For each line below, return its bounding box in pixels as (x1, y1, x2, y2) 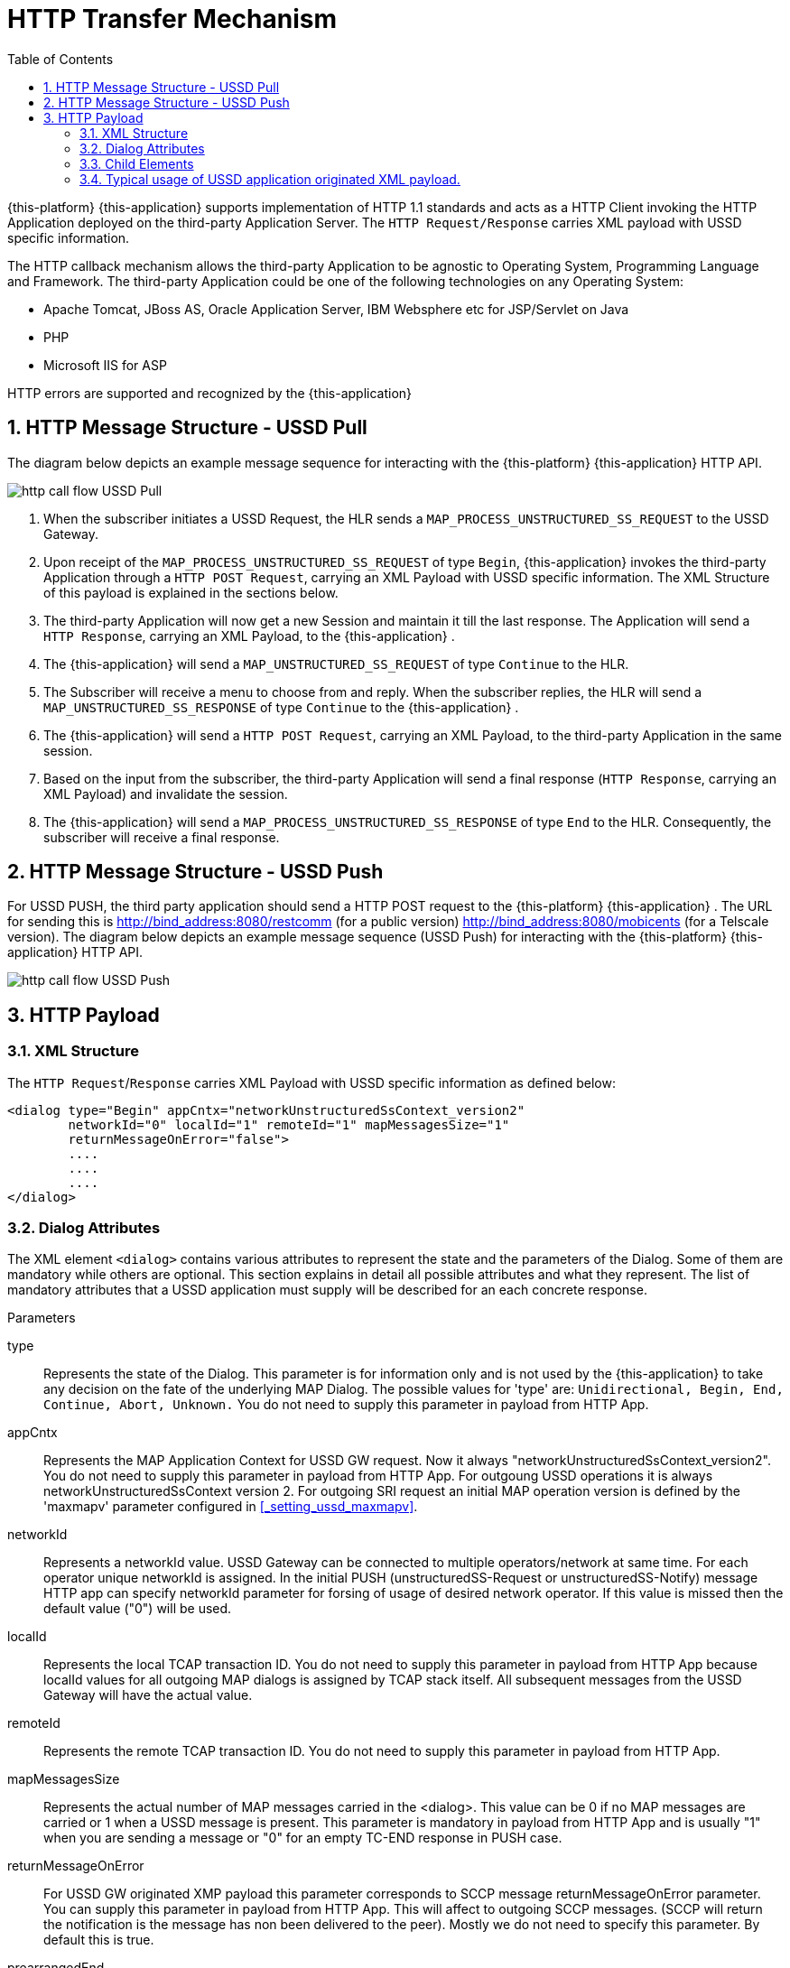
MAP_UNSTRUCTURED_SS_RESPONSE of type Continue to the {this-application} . (43, 699, 519, 715)
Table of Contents (7, 51, 114, 67)
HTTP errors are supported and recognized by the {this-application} (7, 385, 413, 401)
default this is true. (43, 1932, 154, 1948)
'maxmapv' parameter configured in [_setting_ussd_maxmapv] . (43, 1499, 418, 1515)
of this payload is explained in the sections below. (43, 584, 339, 600)
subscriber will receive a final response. (43, 829, 280, 845)
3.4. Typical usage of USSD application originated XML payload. (79, 171, 460, 187)
